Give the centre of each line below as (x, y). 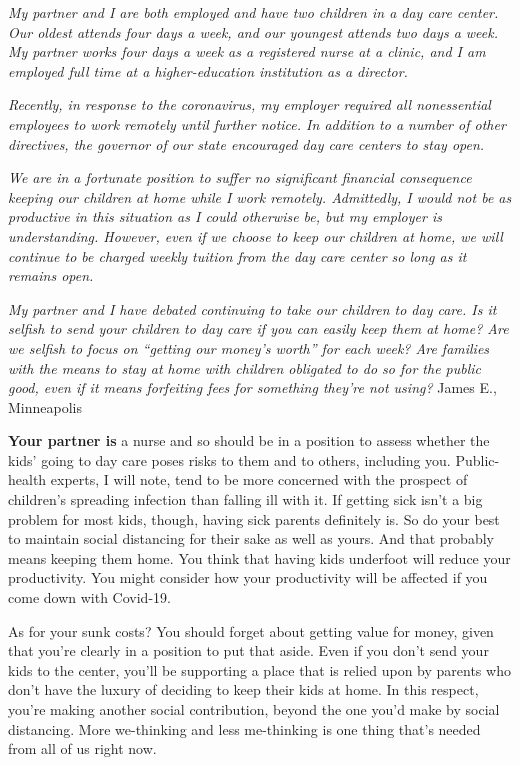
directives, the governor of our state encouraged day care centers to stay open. (246, 143)
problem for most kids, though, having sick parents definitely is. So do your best (254, 518)
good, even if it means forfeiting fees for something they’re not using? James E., (252, 387)
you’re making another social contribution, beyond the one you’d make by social (254, 709)
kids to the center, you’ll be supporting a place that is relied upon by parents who (259, 669)
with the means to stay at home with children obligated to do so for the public (245, 367)
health (27, 479)
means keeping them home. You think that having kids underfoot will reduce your (259, 557)
